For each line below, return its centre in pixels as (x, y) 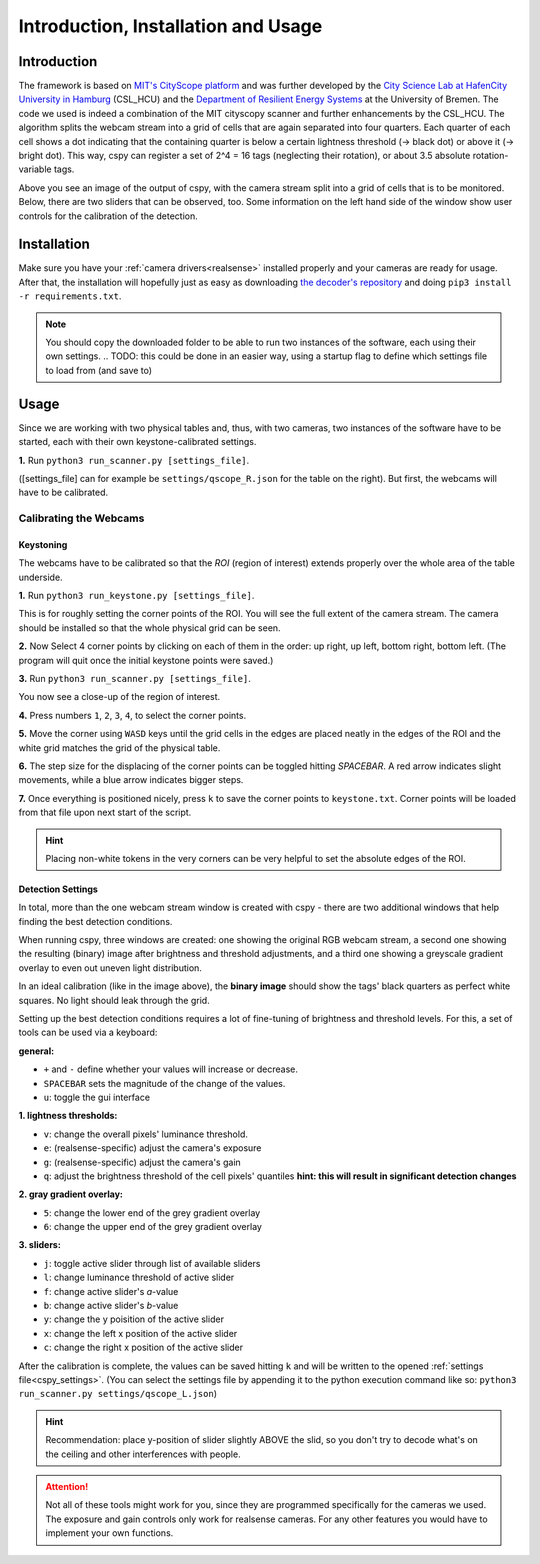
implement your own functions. (109, 1533)
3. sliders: (40, 1245)
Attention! (67, 1486)
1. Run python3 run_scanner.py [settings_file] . (134, 460)
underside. (41, 577)
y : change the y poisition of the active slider (134, 1319)
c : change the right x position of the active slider (143, 1347)
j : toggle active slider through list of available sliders (152, 1263)
